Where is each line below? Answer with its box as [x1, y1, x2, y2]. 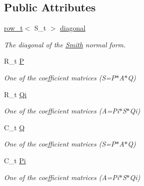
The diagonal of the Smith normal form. [4, 39, 126, 49]
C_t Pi [4, 155, 26, 165]
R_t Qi [4, 89, 27, 99]
